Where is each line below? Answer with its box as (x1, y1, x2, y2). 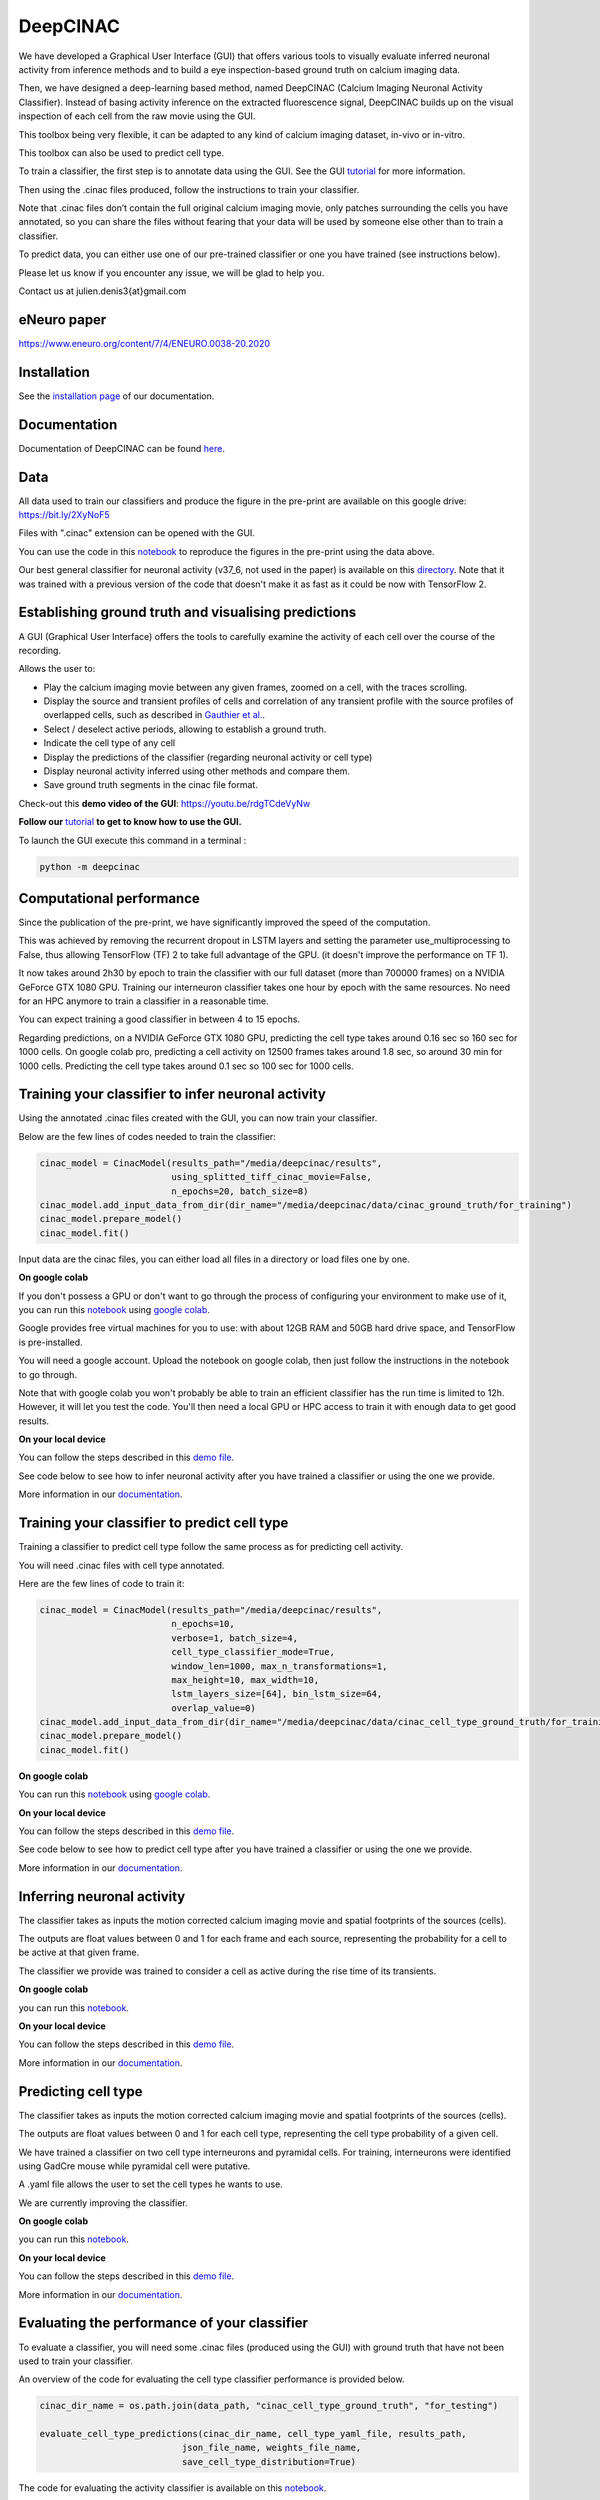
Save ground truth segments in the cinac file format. (43, 779, 259, 791)
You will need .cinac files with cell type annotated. (18, 1559, 225, 1571)
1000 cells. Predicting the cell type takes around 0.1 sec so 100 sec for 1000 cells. (18, 1060, 355, 1072)
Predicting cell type (18, 2083, 143, 2100)
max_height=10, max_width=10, (171, 1674, 320, 1685)
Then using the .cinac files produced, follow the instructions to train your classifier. (18, 183, 360, 195)
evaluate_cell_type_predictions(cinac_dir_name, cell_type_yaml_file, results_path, (39, 2428, 467, 2440)
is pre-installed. (18, 1336, 84, 1348)
